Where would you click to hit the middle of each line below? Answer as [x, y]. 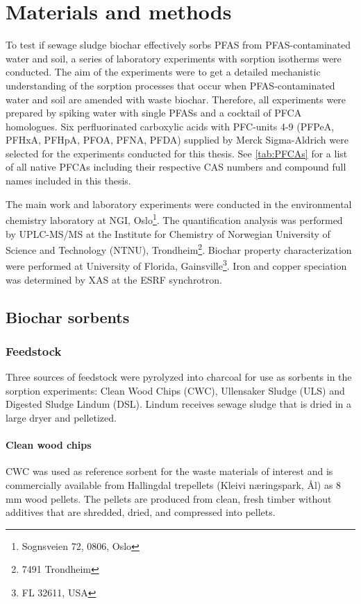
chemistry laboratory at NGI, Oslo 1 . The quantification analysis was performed [174, 219]
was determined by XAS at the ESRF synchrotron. [114, 279]
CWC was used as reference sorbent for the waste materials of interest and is [169, 471]
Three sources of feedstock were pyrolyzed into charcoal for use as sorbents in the [179, 377]
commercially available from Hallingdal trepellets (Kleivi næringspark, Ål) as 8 [174, 484]
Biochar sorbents [68, 317]
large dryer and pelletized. [61, 417]
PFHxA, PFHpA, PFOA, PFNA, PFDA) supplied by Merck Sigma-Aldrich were [177, 140]
